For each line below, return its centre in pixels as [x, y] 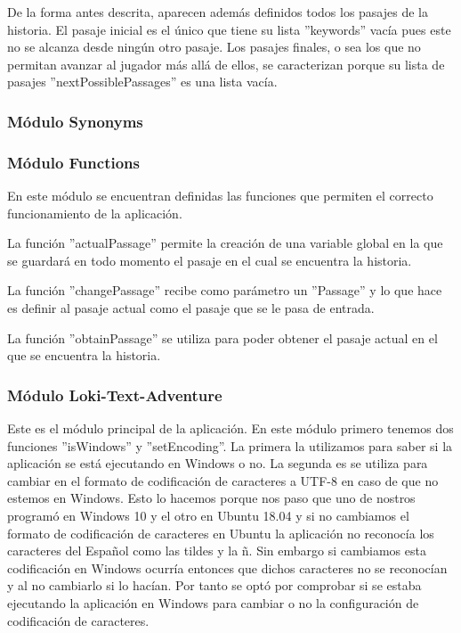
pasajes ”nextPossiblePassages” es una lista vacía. [142, 82]
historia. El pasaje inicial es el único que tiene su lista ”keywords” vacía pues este [229, 29]
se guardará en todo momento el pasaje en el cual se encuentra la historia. [210, 260]
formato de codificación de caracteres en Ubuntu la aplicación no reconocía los [221, 533]
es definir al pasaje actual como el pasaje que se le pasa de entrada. [191, 308]
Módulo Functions [73, 162]
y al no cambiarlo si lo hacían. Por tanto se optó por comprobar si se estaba [214, 585]
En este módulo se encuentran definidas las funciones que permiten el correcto [220, 196]
